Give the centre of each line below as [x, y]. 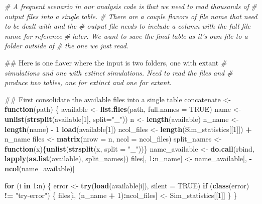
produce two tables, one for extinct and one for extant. [88, 82]
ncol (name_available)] [40, 168]
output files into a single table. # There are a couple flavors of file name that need [131, 16]
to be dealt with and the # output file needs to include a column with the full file [128, 26]
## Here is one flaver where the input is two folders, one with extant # [116, 62]
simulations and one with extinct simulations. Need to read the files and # [119, 72]
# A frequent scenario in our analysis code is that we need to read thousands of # [131, 6]
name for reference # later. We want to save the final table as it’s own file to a [126, 36]
